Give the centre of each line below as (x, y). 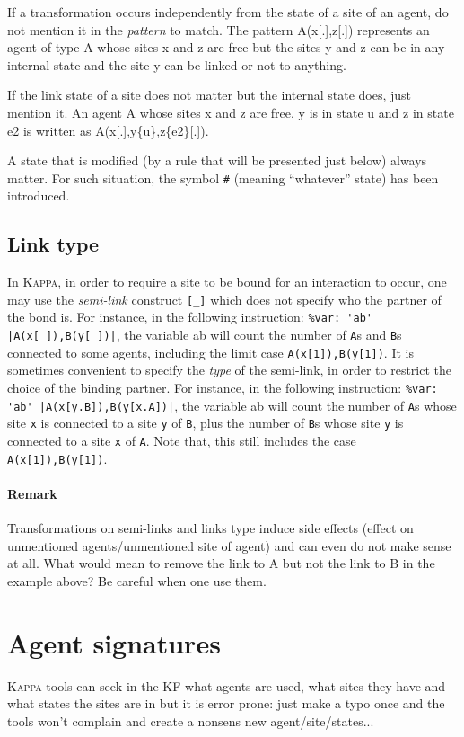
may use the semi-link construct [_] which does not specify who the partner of (224, 299)
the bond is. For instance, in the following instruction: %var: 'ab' (190, 317)
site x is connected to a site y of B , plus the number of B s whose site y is (206, 423)
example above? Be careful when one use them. (137, 580)
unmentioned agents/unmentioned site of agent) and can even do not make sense (229, 545)
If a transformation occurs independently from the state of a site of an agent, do (228, 12)
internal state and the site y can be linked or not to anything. (177, 64)
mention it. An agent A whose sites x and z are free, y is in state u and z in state (231, 112)
